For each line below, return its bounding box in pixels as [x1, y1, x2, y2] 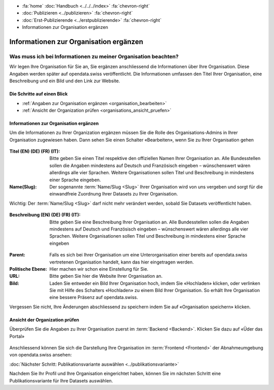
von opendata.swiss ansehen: [9, 352, 72, 358]
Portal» [9, 333, 25, 339]
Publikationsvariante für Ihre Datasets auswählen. [9, 377, 113, 383]
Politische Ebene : [9, 266, 47, 272]
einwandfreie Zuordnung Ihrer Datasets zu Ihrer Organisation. [49, 191, 178, 197]
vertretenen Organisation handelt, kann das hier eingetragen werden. [49, 259, 194, 265]
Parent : [9, 252, 25, 258]
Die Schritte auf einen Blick [9, 91, 68, 97]
